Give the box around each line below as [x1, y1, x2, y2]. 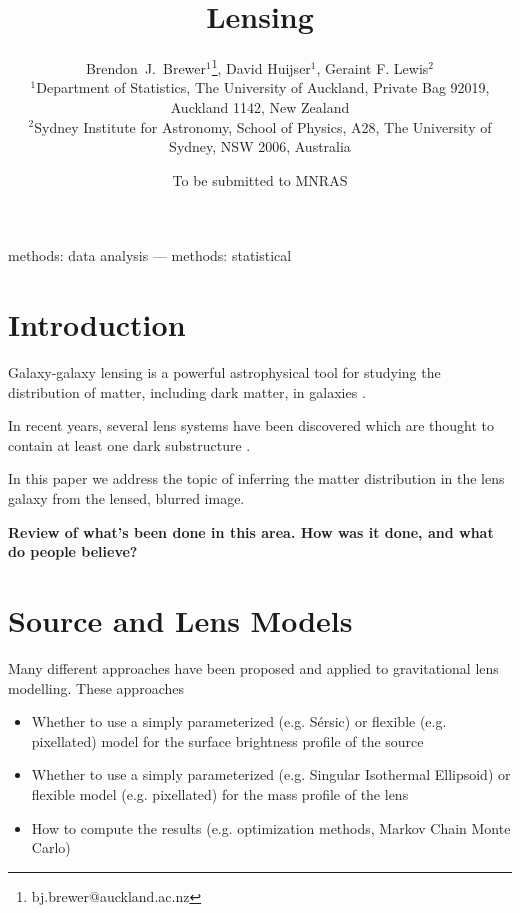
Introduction [8, 304, 186, 345]
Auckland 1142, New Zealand [170, 96, 350, 117]
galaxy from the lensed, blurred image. [8, 488, 245, 509]
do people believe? [8, 541, 138, 562]
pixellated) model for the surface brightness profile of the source [31, 730, 424, 751]
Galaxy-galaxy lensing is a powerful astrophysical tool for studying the [8, 362, 441, 383]
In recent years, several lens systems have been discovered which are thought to [8, 415, 494, 436]
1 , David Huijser [211, 55, 311, 78]
